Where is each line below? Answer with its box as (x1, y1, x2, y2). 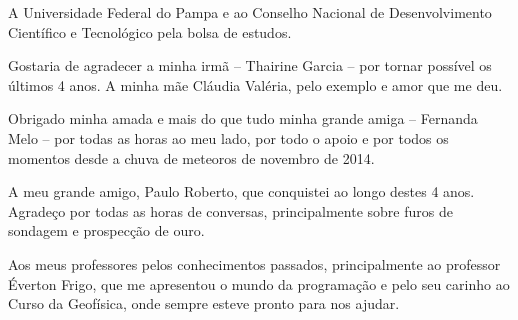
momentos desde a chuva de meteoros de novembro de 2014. (8, 147, 375, 168)
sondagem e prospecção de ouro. (8, 220, 205, 241)
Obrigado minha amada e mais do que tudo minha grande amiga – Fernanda (8, 108, 478, 129)
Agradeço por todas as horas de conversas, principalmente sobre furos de (8, 200, 453, 221)
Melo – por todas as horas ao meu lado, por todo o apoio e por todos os (8, 127, 449, 148)
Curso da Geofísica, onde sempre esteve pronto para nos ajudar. (8, 293, 400, 314)
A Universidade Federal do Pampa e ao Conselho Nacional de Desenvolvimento (8, 2, 492, 22)
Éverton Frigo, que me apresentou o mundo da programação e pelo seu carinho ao (8, 273, 510, 294)
